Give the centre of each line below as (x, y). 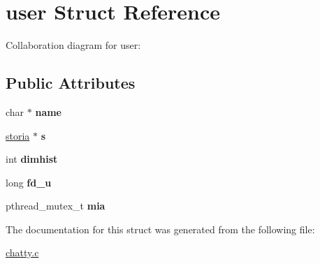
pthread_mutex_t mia (56, 206)
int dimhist (32, 159)
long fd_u (29, 182)
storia (18, 135)
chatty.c (22, 252)
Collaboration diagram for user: (73, 45)
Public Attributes (71, 83)
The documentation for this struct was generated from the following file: (160, 229)
